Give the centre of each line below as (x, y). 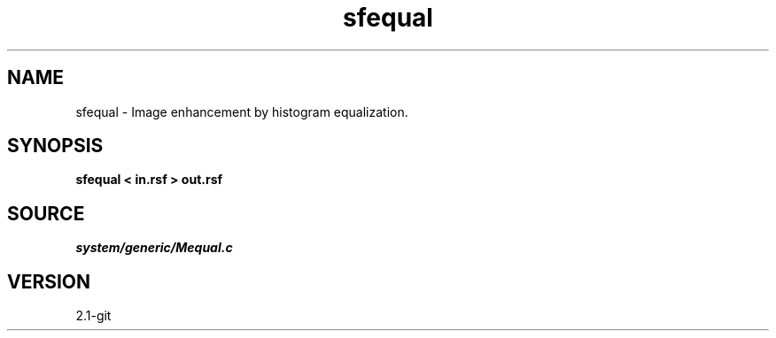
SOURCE (46, 213)
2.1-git (93, 316)
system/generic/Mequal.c (154, 248)
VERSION (49, 281)
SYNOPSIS (55, 146)
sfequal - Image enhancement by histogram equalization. (242, 111)
